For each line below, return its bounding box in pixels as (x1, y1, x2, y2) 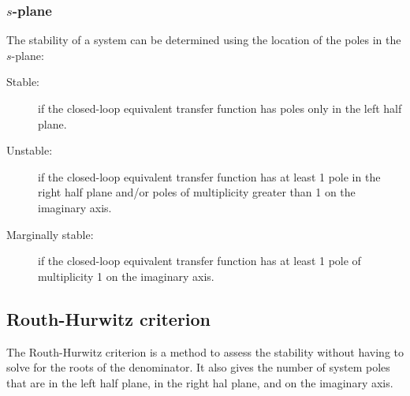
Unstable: (6, 142, 53, 159)
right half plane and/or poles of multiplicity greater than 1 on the (38, 184, 356, 200)
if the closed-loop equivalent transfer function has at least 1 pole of (38, 252, 361, 269)
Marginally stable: (6, 226, 94, 242)
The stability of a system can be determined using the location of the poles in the (6, 32, 401, 48)
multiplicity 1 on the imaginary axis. (38, 267, 214, 284)
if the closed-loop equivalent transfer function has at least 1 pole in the (38, 168, 381, 185)
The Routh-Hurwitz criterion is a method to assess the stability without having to (6, 343, 404, 360)
